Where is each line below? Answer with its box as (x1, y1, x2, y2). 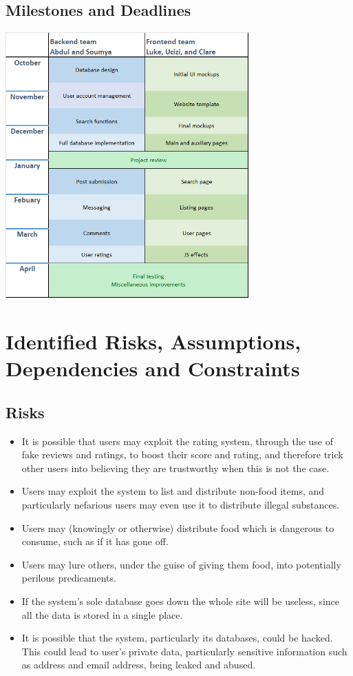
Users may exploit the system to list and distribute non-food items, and (21, 484, 325, 498)
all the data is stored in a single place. (21, 607, 183, 622)
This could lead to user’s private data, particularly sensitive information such (21, 644, 347, 658)
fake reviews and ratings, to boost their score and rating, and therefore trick (21, 447, 343, 462)
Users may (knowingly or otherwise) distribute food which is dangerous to (21, 520, 334, 535)
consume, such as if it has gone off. (21, 534, 169, 549)
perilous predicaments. (21, 571, 116, 585)
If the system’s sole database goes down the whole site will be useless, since (21, 594, 339, 608)
